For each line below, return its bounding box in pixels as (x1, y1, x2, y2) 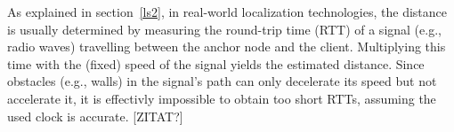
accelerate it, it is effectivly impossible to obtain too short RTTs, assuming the (7, 89, 436, 107)
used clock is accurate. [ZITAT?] (7, 106, 183, 125)
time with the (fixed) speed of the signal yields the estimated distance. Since (7, 54, 425, 73)
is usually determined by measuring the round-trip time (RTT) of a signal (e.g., (7, 19, 442, 38)
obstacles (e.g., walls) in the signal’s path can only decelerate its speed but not (7, 72, 437, 90)
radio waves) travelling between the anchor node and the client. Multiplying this (7, 37, 446, 56)
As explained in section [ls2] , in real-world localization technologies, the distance (7, 3, 447, 20)
